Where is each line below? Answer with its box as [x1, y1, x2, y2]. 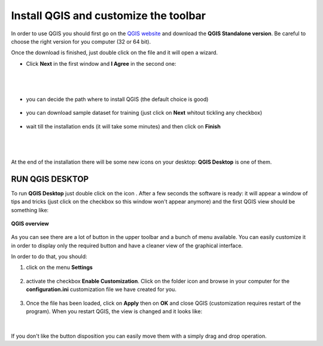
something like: [11, 206, 49, 213]
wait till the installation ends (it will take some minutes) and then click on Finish [26, 123, 221, 130]
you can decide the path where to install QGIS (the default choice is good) [26, 96, 209, 103]
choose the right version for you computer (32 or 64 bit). [11, 38, 151, 45]
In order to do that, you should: [11, 253, 87, 260]
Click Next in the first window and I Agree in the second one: [26, 60, 176, 67]
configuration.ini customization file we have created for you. [26, 286, 176, 293]
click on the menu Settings [26, 264, 93, 271]
